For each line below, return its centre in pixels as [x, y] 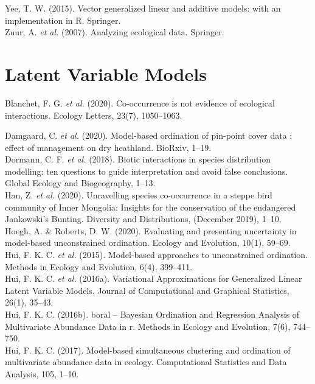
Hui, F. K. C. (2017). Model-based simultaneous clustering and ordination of [148, 350]
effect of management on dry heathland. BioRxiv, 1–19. [108, 147]
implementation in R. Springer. [63, 20]
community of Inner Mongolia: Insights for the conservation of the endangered [151, 207]
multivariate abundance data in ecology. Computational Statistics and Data [146, 362]
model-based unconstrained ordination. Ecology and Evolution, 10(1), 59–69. [148, 243]
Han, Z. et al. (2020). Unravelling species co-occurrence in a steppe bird [139, 195]
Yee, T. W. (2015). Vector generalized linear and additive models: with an [143, 8]
